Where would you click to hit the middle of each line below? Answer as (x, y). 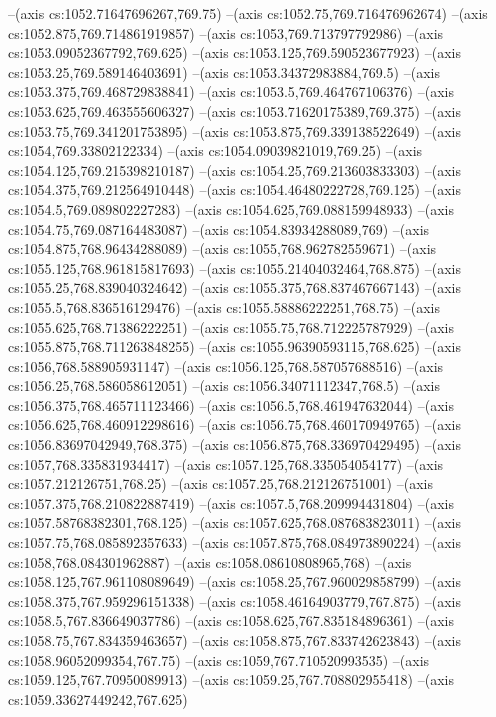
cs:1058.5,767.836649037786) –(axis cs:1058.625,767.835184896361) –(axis (231, 620)
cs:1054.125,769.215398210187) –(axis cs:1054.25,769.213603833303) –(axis (234, 169)
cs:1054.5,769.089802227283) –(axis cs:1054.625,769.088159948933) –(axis (231, 208)
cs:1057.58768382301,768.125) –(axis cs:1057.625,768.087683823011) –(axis (234, 522)
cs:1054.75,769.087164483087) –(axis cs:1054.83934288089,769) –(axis (219, 228)
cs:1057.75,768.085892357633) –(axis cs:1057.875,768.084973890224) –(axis (234, 542)
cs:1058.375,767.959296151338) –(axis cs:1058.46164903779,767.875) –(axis (234, 600)
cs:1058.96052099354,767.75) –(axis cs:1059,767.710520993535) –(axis (219, 659)
